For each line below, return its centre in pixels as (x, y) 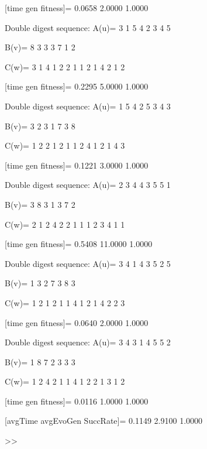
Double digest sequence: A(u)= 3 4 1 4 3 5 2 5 (88, 263)
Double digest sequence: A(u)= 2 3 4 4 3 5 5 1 (88, 185)
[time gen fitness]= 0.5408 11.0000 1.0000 (79, 244)
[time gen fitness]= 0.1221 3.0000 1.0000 (77, 165)
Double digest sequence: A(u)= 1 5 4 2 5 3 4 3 (88, 106)
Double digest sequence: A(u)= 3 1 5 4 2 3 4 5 (88, 27)
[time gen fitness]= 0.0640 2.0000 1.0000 (77, 322)
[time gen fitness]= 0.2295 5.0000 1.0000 (77, 86)
